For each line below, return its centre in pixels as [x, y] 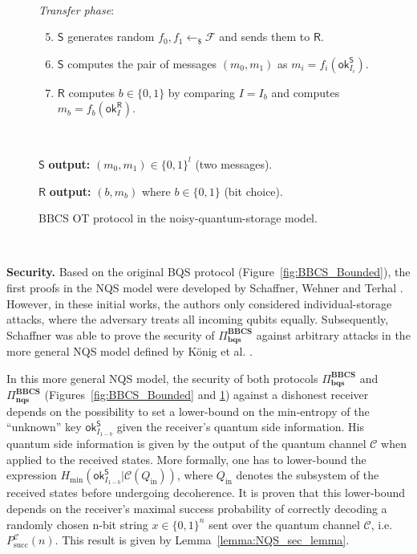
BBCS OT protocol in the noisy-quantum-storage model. [178, 218]
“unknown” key [44, 427]
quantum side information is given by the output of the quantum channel [186, 444]
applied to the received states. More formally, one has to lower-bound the [186, 459]
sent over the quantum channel [284, 524]
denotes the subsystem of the [308, 475]
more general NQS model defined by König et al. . [130, 351]
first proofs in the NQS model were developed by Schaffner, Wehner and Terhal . [205, 287]
